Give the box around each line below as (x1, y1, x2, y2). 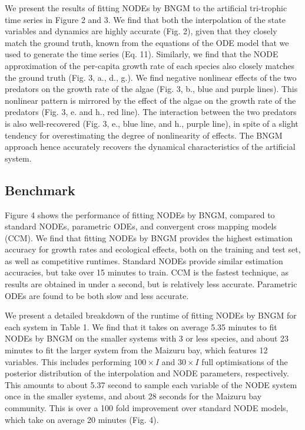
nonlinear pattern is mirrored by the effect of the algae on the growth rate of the (5, 94, 296, 106)
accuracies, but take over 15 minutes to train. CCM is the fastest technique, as (5, 266, 289, 278)
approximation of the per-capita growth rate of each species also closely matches (5, 59, 295, 71)
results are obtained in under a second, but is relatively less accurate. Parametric (5, 278, 297, 290)
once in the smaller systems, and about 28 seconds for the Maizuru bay (5, 390, 262, 402)
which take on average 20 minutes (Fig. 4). (5, 413, 159, 425)
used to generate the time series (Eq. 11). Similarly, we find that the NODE (5, 48, 279, 60)
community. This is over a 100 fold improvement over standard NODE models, (5, 402, 289, 414)
